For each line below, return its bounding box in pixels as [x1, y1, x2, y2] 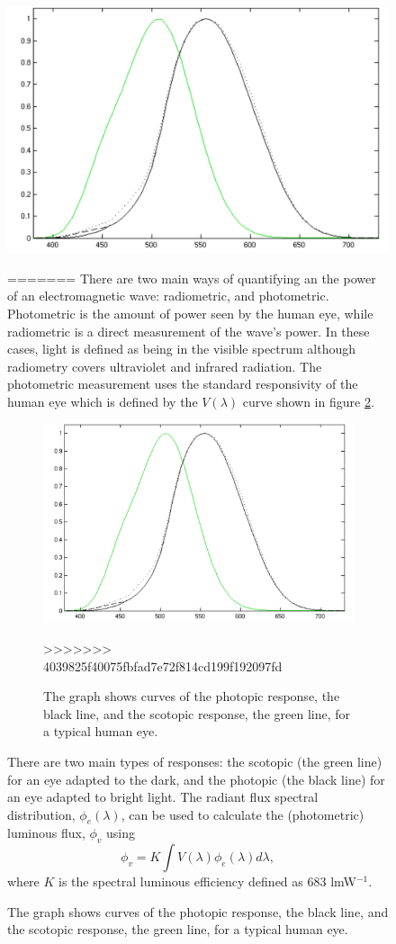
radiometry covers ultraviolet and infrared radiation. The [7, 356, 322, 375]
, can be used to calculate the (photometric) [121, 805, 364, 823]
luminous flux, [7, 823, 85, 842]
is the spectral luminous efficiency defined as [58, 872, 303, 891]
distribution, [7, 805, 76, 823]
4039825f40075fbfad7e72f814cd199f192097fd [43, 656, 283, 675]
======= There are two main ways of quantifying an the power [7, 268, 376, 287]
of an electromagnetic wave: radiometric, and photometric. [7, 286, 329, 305]
